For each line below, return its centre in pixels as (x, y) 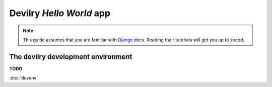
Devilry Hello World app (60, 13)
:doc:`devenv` (24, 78)
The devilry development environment (71, 57)
